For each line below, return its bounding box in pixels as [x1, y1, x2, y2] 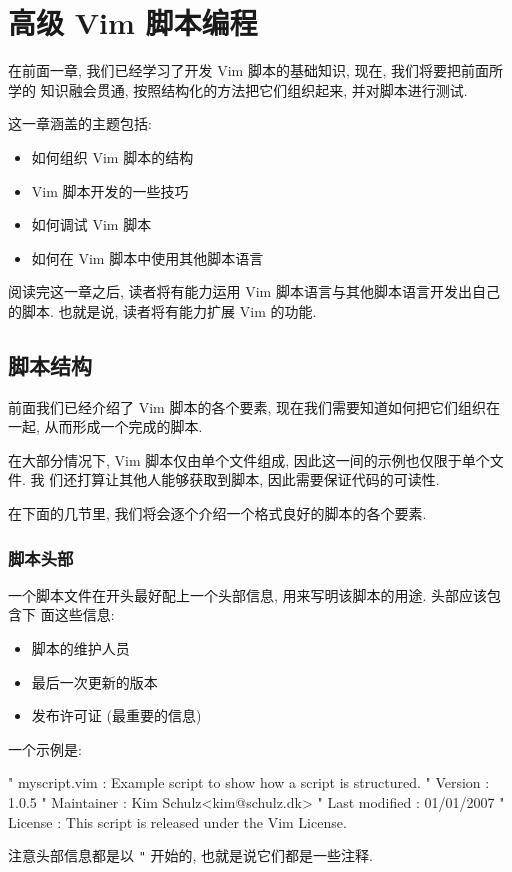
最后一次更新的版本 [31, 671, 158, 692]
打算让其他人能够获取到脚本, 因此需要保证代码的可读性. [77, 469, 440, 490]
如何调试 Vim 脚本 [31, 214, 152, 235]
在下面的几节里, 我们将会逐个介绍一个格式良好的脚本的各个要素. [8, 503, 427, 524]
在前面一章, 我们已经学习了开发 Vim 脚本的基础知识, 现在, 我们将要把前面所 [8, 60, 504, 81]
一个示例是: [8, 738, 82, 759]
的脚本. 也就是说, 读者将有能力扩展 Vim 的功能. [8, 300, 317, 321]
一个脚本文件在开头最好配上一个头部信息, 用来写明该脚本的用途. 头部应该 [8, 584, 488, 605]
